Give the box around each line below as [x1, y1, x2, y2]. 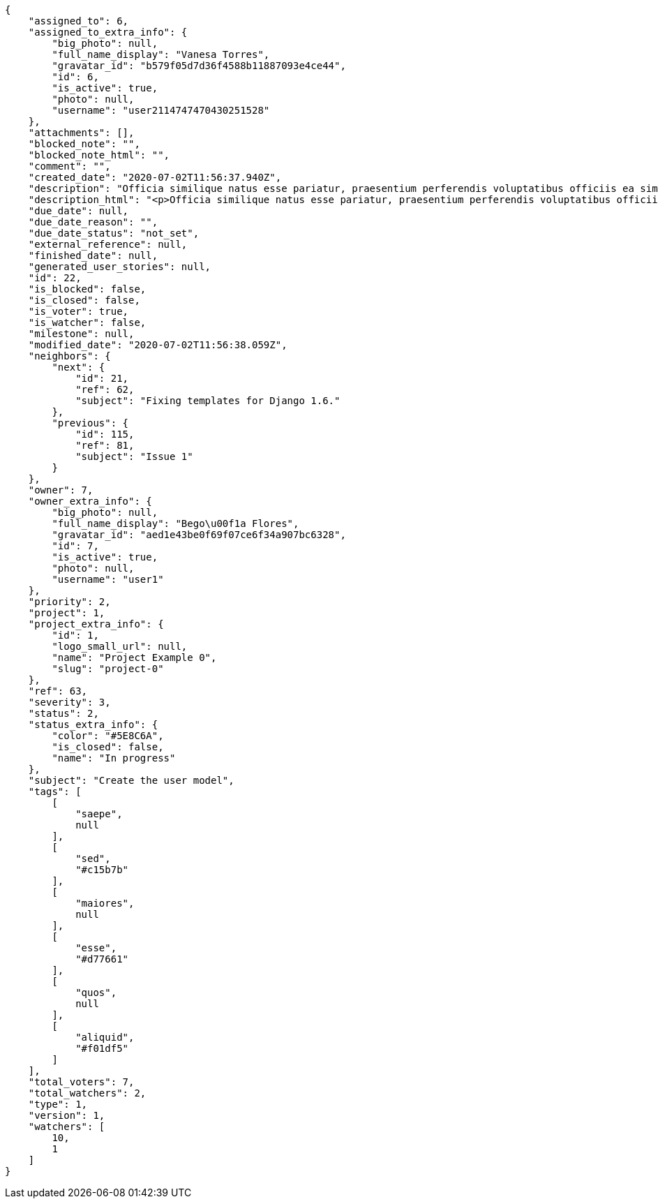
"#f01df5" [75, 1043, 129, 1054]
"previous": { [52, 417, 129, 429]
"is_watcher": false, [28, 317, 147, 328]
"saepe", [75, 808, 123, 819]
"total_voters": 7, [28, 1076, 135, 1087]
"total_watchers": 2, [28, 1087, 147, 1099]
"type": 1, [28, 1099, 88, 1110]
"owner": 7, [28, 484, 94, 496]
